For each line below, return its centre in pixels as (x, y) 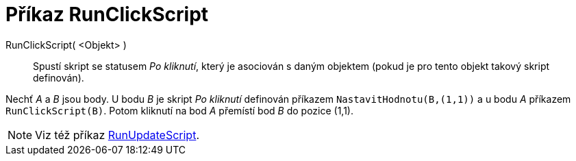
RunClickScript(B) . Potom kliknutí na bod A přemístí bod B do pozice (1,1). (179, 110)
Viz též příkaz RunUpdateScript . (117, 135)
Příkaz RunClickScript (107, 14)
